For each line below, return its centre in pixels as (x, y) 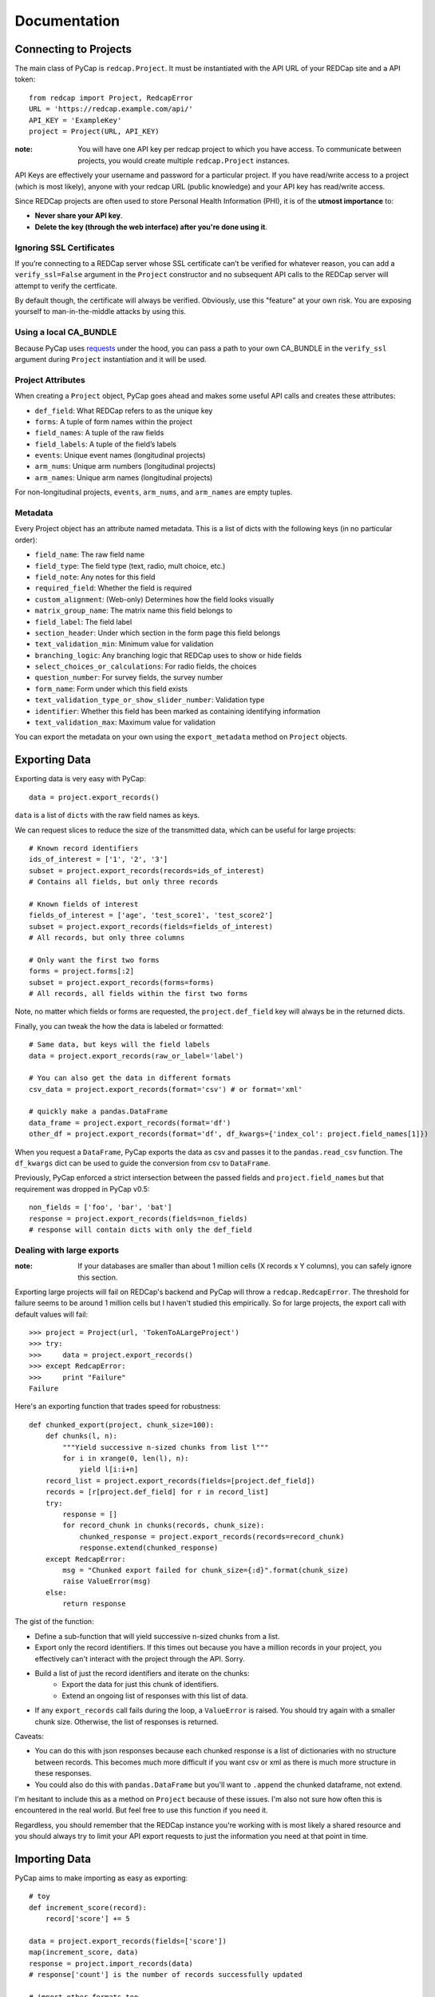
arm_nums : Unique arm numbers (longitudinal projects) (125, 466)
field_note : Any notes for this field (95, 577)
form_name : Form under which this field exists (111, 689)
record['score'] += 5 (88, 1919)
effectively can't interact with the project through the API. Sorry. (140, 1658)
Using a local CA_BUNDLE (66, 332)
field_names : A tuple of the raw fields (99, 433)
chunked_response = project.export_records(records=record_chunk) (212, 1536)
